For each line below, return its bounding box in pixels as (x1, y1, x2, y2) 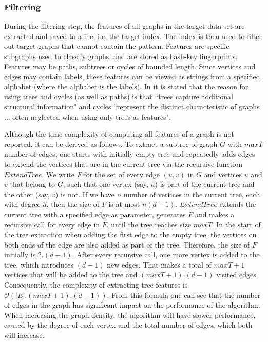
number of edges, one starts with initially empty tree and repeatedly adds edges (4, 148, 255, 159)
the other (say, (4, 188, 50, 199)
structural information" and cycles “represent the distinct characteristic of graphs (4, 101, 260, 111)
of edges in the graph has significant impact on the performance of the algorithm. (4, 299, 260, 310)
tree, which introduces (4, 259, 74, 270)
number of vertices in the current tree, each (123, 188, 260, 199)
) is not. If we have (55, 188, 115, 199)
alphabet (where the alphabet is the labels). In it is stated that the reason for (4, 81, 248, 91)
